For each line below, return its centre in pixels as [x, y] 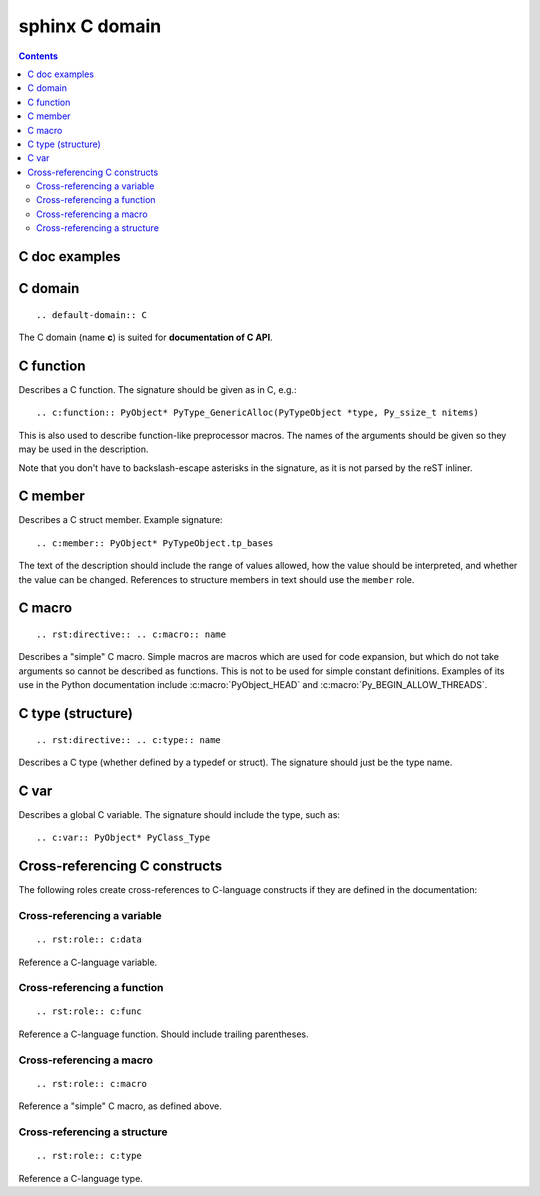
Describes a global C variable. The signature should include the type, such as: [179, 814]
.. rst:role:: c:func [89, 1011]
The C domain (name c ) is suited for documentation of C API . [146, 337]
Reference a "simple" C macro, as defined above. [120, 1106]
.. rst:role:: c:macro [92, 1083]
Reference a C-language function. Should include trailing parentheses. [163, 1034]
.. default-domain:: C [92, 314]
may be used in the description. [83, 449]
